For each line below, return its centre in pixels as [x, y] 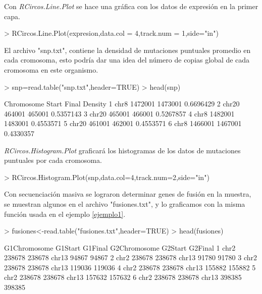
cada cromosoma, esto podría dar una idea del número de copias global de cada [127, 60]
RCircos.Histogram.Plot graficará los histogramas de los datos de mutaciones [122, 150]
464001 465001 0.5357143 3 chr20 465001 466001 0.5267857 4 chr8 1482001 [119, 113]
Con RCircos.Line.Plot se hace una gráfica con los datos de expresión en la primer [131, 6]
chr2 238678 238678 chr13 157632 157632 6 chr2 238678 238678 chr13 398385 [123, 277]
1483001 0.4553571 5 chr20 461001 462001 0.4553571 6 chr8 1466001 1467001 [123, 123]
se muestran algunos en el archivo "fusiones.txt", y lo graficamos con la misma [125, 203]
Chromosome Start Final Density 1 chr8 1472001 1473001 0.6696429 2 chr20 [122, 104]
